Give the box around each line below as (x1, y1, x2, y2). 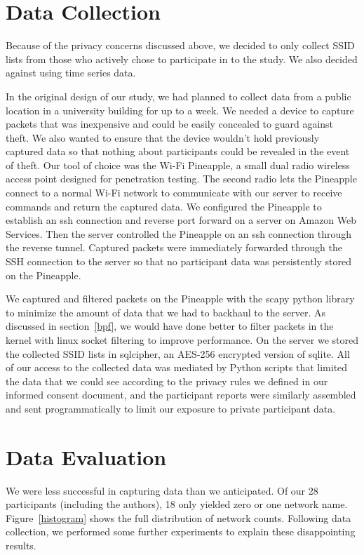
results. (6, 538, 36, 553)
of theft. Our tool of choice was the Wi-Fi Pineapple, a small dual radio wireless (6, 157, 350, 172)
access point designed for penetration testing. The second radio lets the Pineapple (6, 171, 357, 186)
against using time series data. (6, 65, 136, 80)
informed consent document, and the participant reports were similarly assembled (6, 387, 356, 402)
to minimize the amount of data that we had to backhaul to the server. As (6, 305, 325, 319)
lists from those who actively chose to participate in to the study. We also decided (6, 51, 358, 66)
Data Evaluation (6, 442, 167, 471)
